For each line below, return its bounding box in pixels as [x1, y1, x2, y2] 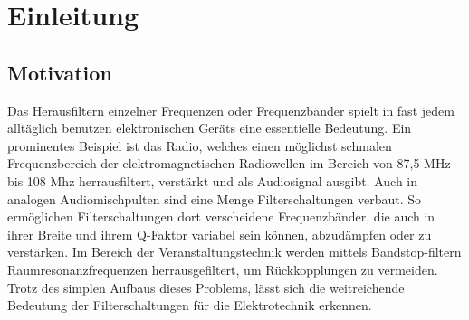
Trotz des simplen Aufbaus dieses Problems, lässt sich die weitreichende [7, 278, 405, 296]
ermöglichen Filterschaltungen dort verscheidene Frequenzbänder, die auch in [7, 207, 435, 226]
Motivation [7, 58, 112, 86]
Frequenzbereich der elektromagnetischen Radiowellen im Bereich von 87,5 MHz [7, 154, 451, 173]
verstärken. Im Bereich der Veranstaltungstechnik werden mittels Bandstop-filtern [7, 242, 462, 261]
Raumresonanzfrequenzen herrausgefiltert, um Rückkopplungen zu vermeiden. [7, 259, 438, 278]
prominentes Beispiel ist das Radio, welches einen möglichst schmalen [7, 136, 392, 155]
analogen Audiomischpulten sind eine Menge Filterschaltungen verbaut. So [7, 189, 422, 208]
